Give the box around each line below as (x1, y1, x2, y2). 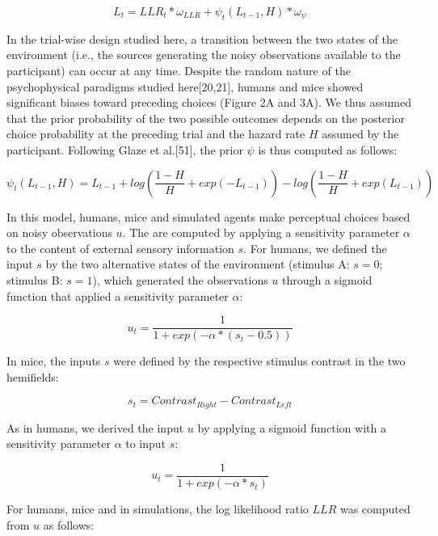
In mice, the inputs (6, 352, 101, 369)
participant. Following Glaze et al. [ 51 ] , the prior (6, 141, 243, 158)
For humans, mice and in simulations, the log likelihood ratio (6, 500, 309, 517)
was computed (339, 500, 411, 517)
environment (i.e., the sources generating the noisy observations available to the (6, 46, 401, 63)
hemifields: (6, 368, 59, 385)
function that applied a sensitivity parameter (6, 287, 229, 304)
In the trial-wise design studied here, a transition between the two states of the (6, 30, 398, 47)
